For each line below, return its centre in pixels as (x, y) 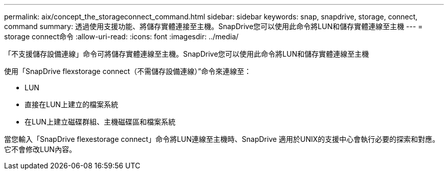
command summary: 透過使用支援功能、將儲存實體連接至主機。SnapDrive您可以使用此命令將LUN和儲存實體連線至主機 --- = (214, 26)
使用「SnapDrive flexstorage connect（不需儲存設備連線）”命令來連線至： (128, 71)
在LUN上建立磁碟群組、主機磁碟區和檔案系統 (100, 122)
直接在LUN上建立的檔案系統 (71, 104)
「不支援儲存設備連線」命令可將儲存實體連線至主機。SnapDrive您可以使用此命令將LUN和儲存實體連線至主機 (187, 54)
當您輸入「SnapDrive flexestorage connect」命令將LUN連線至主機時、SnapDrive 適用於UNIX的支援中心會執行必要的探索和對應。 (222, 139)
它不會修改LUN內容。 (40, 149)
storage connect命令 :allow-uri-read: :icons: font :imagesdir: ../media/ (121, 36)
